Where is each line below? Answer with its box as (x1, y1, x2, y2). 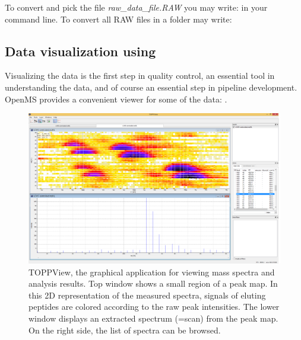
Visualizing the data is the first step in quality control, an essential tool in (5, 69, 275, 82)
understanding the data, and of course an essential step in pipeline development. (5, 81, 297, 93)
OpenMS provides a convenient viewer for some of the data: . (5, 92, 227, 105)
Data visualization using (5, 41, 156, 60)
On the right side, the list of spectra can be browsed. (28, 323, 221, 336)
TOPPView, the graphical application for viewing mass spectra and (28, 265, 275, 278)
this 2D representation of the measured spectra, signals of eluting (28, 288, 266, 301)
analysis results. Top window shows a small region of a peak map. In (28, 277, 278, 290)
